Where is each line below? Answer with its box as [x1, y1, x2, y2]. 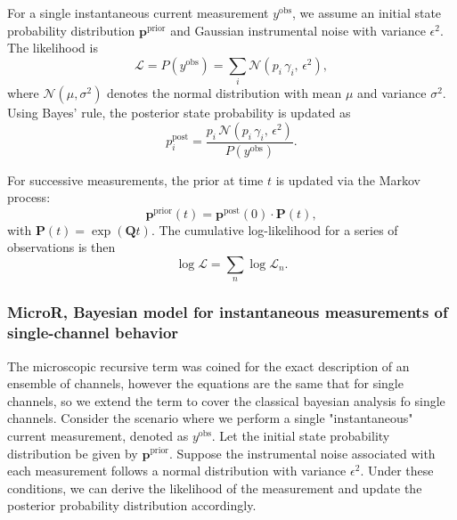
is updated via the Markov [275, 170, 420, 189]
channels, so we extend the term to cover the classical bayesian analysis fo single [7, 391, 445, 410]
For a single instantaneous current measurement [7, 4, 269, 21]
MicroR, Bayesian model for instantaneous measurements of [7, 301, 448, 323]
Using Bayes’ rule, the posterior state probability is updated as [7, 103, 351, 122]
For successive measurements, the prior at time [7, 170, 264, 189]
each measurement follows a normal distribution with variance [7, 461, 347, 480]
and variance [357, 84, 427, 102]
